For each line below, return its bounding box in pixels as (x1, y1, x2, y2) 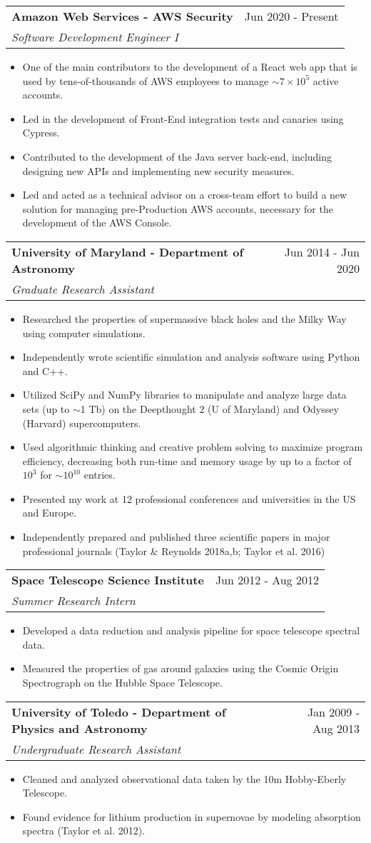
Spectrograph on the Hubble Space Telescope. (22, 675, 223, 690)
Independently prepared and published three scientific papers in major (22, 529, 330, 544)
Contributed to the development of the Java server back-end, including (22, 149, 332, 164)
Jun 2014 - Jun (284, 243, 360, 260)
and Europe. (22, 505, 77, 520)
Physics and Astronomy (11, 719, 148, 737)
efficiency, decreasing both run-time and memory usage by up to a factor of (22, 453, 352, 468)
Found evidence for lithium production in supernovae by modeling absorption (22, 809, 361, 824)
